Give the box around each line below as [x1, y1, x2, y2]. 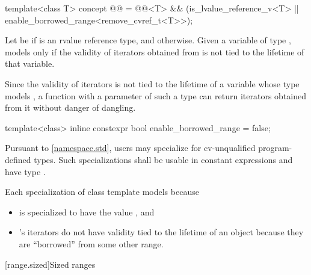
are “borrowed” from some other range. [19, 237, 164, 250]
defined [5, 153, 31, 165]
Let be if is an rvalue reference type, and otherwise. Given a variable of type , [5, 34, 291, 46]
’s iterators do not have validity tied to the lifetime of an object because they [19, 226, 304, 238]
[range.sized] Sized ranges [5, 258, 96, 270]
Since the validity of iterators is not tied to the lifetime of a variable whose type [5, 77, 300, 90]
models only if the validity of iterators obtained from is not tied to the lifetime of [5, 45, 304, 58]
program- [258, 141, 292, 154]
